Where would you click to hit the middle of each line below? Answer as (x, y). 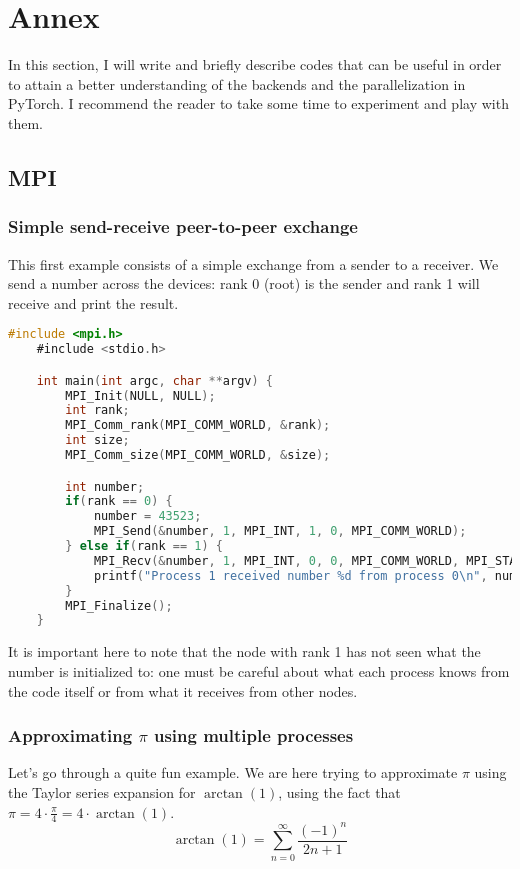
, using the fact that (339, 791)
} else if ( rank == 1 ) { (144, 546)
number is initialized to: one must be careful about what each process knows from (259, 670)
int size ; (97, 440)
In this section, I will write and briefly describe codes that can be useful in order (255, 64)
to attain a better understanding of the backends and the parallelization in (237, 83)
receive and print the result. (93, 302)
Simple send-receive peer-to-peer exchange (183, 226)
